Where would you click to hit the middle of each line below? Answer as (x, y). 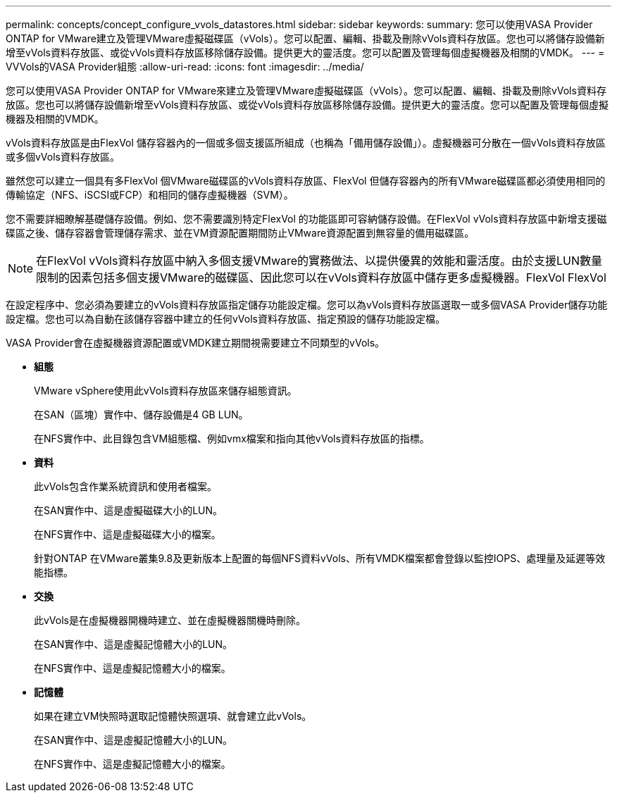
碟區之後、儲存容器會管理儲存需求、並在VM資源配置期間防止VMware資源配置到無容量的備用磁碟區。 (240, 233)
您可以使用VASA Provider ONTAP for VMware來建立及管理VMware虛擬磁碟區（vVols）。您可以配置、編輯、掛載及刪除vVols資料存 (306, 91)
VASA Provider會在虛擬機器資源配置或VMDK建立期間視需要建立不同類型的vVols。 (195, 343)
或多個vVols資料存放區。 (63, 157)
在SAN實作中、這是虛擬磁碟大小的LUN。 (129, 510)
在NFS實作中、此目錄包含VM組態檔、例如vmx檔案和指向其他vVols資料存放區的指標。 (232, 438)
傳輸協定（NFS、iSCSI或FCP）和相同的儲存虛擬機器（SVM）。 (150, 195)
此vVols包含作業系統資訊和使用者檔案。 (125, 486)
